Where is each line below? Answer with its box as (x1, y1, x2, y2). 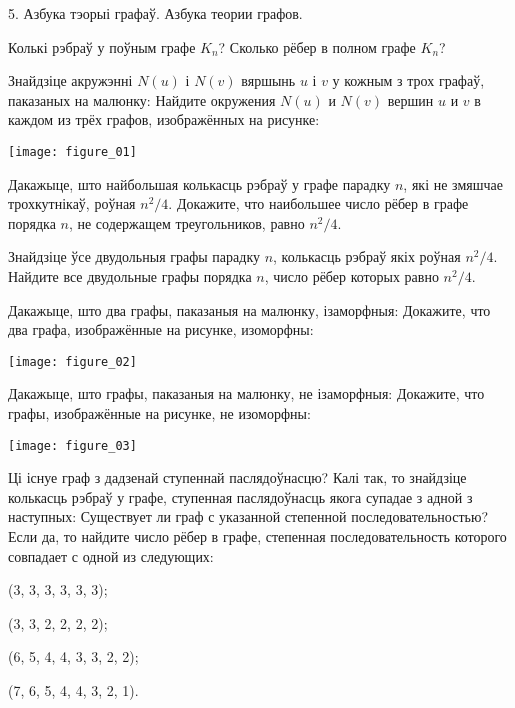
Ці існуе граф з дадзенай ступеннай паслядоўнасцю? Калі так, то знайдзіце (8, 467, 467, 488)
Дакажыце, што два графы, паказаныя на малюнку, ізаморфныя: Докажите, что (8, 299, 491, 320)
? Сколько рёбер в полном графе (218, 36, 416, 57)
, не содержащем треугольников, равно (68, 212, 305, 233)
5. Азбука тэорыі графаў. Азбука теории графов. (8, 3, 303, 23)
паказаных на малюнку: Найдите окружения (8, 89, 276, 110)
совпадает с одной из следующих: (8, 545, 214, 566)
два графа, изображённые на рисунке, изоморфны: (8, 319, 314, 340)
